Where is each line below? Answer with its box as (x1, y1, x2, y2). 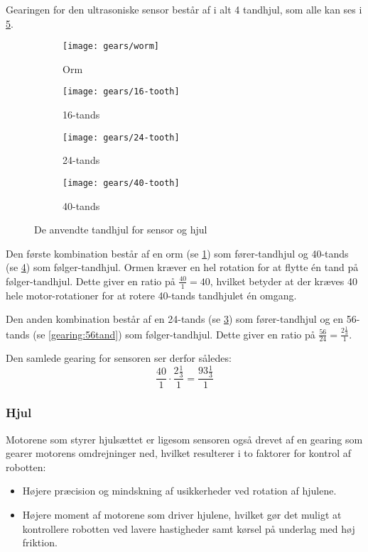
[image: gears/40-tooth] (63, 177, 180, 188)
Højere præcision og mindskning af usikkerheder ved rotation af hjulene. (22, 483, 337, 498)
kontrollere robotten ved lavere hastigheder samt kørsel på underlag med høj (22, 521, 355, 536)
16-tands (63, 107, 100, 122)
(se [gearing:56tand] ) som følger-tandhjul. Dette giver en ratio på (33, 326, 315, 341)
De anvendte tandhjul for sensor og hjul (34, 222, 207, 237)
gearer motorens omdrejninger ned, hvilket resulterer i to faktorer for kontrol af (6, 446, 351, 460)
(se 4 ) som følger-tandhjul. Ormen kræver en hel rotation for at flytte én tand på (6, 260, 359, 275)
